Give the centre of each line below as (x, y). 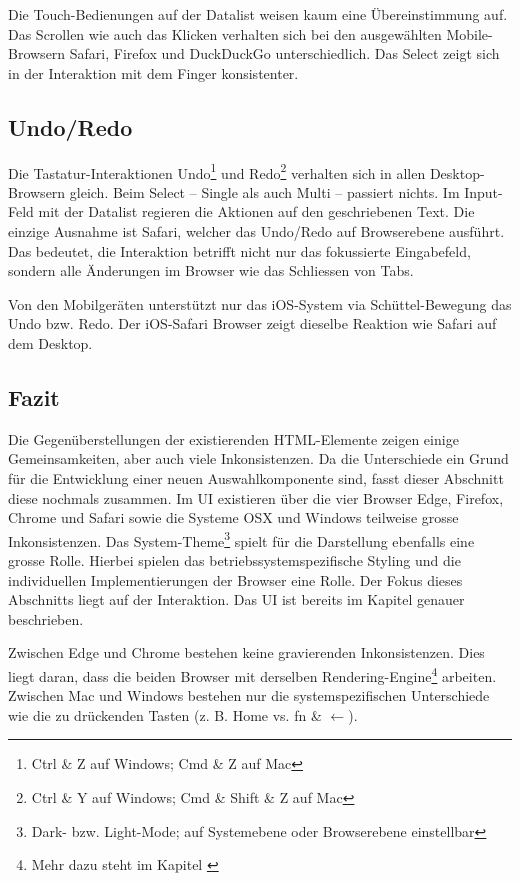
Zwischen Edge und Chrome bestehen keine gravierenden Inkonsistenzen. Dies (246, 652)
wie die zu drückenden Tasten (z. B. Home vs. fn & (165, 714)
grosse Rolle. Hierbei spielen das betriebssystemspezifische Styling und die (234, 560)
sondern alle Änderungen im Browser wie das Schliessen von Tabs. (211, 270)
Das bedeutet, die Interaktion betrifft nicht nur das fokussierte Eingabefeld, (239, 250)
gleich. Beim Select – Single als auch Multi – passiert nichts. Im (264, 191)
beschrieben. (46, 618)
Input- (483, 191)
